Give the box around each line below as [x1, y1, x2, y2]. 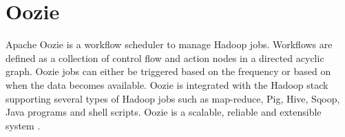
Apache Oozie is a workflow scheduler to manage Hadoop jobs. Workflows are [6, 37, 333, 52]
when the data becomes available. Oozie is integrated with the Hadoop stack [6, 77, 328, 92]
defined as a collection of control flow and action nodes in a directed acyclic [6, 50, 324, 65]
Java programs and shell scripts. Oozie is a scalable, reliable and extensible [6, 105, 322, 119]
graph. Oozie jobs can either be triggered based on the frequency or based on [6, 64, 331, 78]
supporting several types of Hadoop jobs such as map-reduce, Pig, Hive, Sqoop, [6, 91, 340, 105]
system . [6, 118, 41, 132]
